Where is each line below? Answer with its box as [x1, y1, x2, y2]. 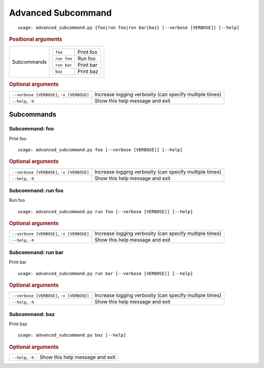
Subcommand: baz [9, 311, 55, 318]
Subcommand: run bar [9, 249, 64, 256]
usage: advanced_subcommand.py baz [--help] [18, 332, 127, 338]
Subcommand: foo [9, 125, 54, 132]
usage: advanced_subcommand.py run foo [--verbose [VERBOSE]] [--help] [18, 209, 193, 214]
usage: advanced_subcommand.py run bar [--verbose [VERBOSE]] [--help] [18, 270, 193, 276]
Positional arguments [9, 36, 63, 43]
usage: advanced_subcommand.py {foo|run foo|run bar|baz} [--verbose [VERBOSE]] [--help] [18, 25, 240, 30]
